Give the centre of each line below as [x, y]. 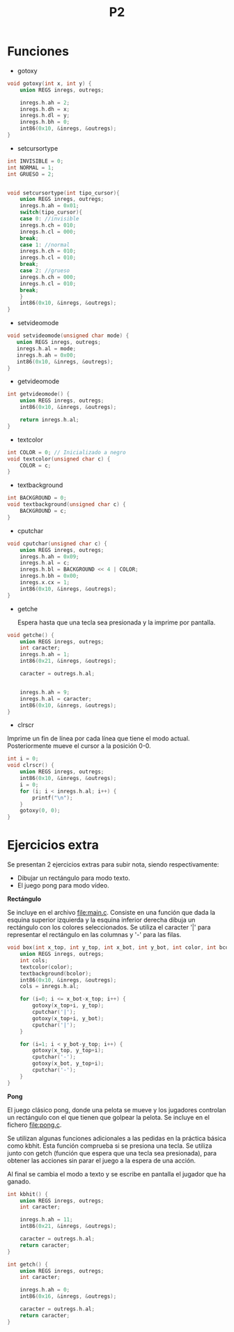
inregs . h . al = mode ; [46, 349]
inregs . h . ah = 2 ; [45, 103]
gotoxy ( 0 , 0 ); [40, 811]
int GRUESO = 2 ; [31, 174]
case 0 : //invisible [49, 219]
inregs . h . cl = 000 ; [48, 232]
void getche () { [31, 635]
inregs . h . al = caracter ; [56, 698]
